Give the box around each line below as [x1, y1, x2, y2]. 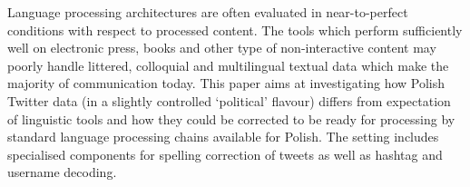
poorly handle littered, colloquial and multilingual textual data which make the [7, 55, 449, 74]
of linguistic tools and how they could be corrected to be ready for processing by [7, 109, 455, 128]
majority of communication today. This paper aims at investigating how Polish [7, 74, 446, 93]
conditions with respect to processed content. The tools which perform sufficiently [7, 20, 463, 39]
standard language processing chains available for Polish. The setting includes [7, 127, 439, 146]
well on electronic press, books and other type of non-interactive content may [7, 38, 436, 57]
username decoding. [7, 162, 117, 182]
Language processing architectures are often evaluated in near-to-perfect [7, 3, 408, 21]
